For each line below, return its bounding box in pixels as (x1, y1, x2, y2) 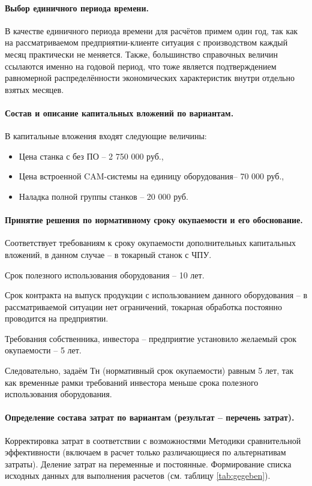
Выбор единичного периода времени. (5, 1, 149, 14)
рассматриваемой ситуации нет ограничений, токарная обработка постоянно (5, 300, 282, 313)
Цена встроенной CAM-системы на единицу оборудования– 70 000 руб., (19, 170, 284, 182)
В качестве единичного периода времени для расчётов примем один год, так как (5, 24, 298, 37)
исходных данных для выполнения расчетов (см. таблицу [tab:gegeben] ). (5, 469, 271, 482)
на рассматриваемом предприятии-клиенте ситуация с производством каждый (5, 36, 288, 49)
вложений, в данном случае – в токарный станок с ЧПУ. (5, 248, 212, 260)
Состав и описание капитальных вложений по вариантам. (5, 106, 234, 119)
